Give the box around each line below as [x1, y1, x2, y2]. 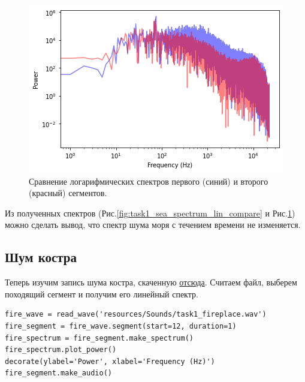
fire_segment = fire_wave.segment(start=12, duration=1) [5, 321, 237, 330]
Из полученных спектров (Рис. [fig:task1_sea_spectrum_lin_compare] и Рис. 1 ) [5, 206, 295, 219]
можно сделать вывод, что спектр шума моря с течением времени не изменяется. [5, 218, 301, 231]
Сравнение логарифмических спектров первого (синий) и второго [29, 175, 268, 187]
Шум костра [5, 248, 77, 266]
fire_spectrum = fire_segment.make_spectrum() [5, 333, 194, 342]
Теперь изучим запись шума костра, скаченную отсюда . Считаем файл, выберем [5, 276, 297, 288]
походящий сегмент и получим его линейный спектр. [5, 287, 198, 300]
